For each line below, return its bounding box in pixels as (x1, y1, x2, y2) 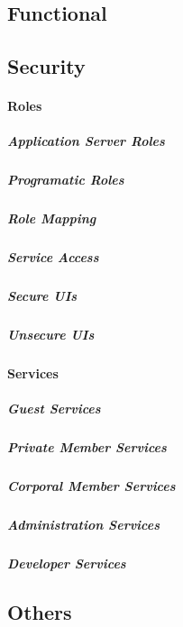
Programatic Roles (7, 170, 124, 189)
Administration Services (7, 515, 160, 534)
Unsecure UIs (7, 325, 95, 344)
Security (7, 52, 86, 80)
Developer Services (7, 554, 126, 573)
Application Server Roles (7, 132, 165, 150)
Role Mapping (7, 209, 96, 228)
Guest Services (7, 399, 101, 418)
